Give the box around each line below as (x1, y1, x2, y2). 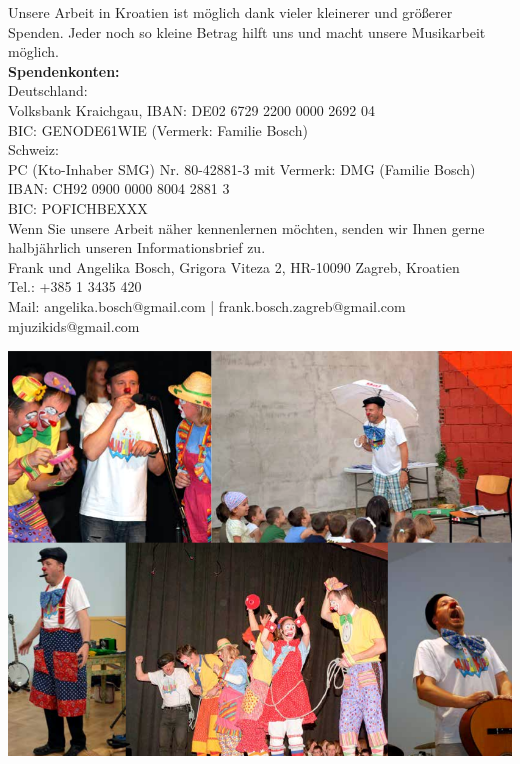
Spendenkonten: (8, 60, 120, 81)
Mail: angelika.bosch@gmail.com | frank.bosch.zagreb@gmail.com (8, 295, 406, 316)
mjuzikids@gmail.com (8, 315, 140, 336)
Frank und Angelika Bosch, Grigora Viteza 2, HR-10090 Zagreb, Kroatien (8, 256, 460, 277)
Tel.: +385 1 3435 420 (8, 276, 142, 297)
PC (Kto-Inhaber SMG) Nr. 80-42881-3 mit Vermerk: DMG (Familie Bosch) (8, 158, 476, 179)
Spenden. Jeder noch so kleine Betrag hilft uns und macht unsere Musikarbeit (8, 21, 486, 42)
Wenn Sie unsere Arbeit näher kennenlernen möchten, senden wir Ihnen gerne (8, 217, 485, 238)
